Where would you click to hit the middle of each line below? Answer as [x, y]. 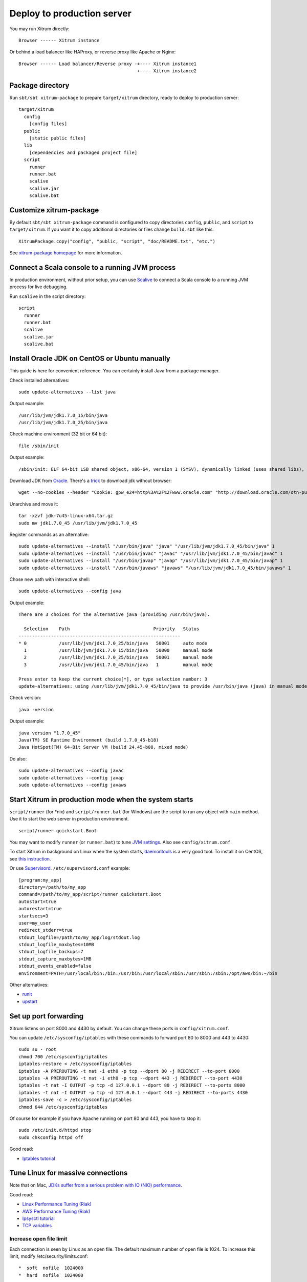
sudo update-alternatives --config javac [71, 771]
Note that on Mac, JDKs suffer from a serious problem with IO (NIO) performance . [96, 1185]
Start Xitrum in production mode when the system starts [101, 799]
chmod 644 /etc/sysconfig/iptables [63, 1107]
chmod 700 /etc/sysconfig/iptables [63, 1057]
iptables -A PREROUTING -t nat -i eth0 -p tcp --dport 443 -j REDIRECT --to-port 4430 [130, 1078]
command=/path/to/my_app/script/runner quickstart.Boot [90, 894]
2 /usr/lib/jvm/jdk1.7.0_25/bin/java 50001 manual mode [118, 657]
